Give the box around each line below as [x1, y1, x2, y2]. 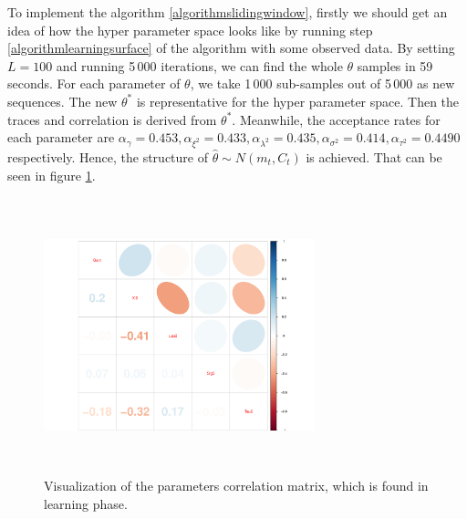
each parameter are [7, 128, 115, 147]
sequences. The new [7, 91, 118, 110]
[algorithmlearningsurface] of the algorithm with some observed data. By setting [7, 38, 455, 57]
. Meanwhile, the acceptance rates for [232, 109, 441, 129]
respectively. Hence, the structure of [7, 147, 208, 166]
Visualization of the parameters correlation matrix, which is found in [44, 476, 429, 495]
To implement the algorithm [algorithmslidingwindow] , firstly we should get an [7, 3, 448, 21]
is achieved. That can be [306, 147, 442, 166]
